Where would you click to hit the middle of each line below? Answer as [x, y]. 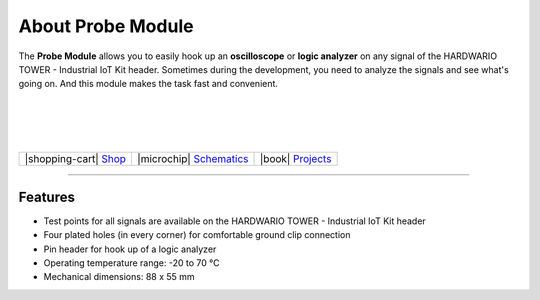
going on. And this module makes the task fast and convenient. [148, 84]
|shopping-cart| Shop [75, 159]
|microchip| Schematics [192, 159]
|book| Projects [296, 159]
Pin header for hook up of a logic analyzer [130, 249]
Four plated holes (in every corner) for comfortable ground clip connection [197, 235]
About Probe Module [106, 26]
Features [46, 196]
